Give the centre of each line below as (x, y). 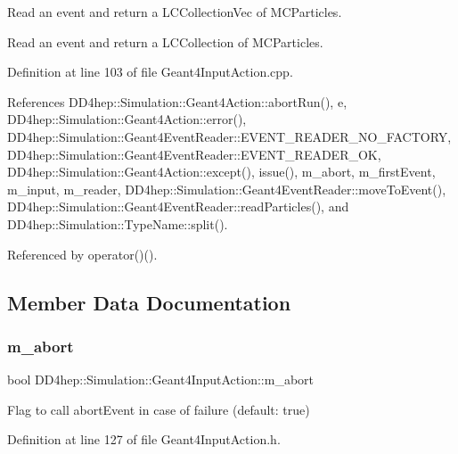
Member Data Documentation (149, 302)
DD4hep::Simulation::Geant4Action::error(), (127, 119)
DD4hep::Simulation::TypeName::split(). (118, 223)
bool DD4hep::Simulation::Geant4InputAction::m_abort (161, 380)
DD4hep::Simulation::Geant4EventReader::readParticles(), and (178, 206)
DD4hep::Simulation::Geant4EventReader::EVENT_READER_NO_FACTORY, (229, 136)
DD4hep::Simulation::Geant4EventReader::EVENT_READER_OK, (194, 154)
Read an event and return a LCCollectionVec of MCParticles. (175, 12)
